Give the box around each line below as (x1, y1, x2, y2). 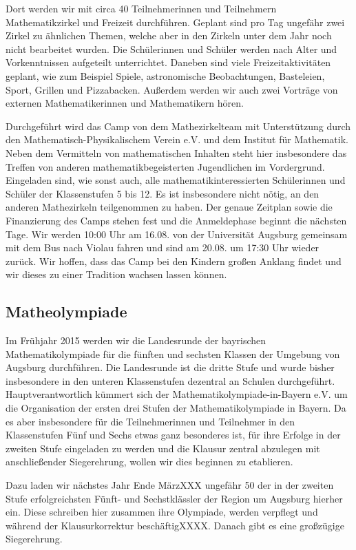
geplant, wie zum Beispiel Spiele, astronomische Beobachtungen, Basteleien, (6, 68, 325, 83)
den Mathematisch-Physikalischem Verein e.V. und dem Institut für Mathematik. (6, 132, 348, 147)
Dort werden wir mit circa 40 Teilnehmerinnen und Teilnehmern (6, 1, 277, 15)
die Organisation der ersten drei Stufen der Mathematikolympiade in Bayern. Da (6, 401, 346, 415)
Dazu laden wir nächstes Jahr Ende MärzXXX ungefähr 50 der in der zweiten (6, 478, 334, 492)
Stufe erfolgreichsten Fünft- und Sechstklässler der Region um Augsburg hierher (6, 491, 343, 505)
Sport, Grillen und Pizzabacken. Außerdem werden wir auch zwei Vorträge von (6, 82, 338, 96)
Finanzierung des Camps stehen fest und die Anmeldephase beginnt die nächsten (6, 213, 347, 227)
